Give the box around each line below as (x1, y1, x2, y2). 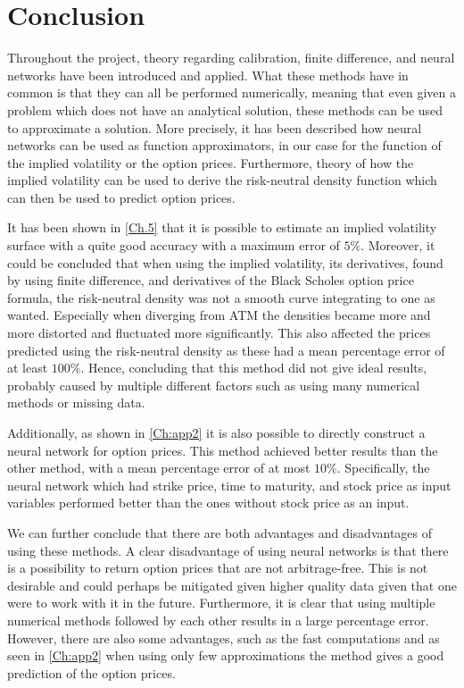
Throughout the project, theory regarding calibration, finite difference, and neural (7, 48, 455, 67)
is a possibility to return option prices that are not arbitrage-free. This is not (7, 558, 428, 577)
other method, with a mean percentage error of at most (7, 458, 311, 477)
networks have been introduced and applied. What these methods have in (7, 65, 409, 84)
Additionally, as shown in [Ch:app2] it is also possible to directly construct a (7, 424, 426, 441)
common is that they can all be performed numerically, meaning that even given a (7, 83, 457, 102)
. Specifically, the (336, 458, 430, 477)
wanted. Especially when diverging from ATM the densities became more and (7, 306, 431, 324)
